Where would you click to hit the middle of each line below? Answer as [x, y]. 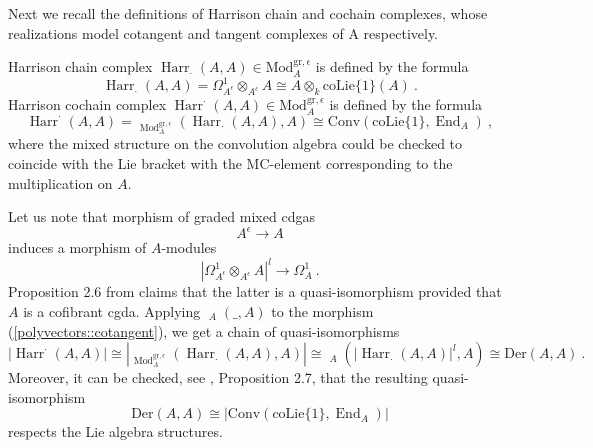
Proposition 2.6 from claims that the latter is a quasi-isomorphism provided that [255, 291]
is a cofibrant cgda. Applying [112, 310]
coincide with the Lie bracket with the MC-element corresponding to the [230, 163]
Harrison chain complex [80, 66]
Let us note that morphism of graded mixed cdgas [161, 216]
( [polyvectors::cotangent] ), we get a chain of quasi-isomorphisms [204, 330]
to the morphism [322, 310]
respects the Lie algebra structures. [115, 431]
